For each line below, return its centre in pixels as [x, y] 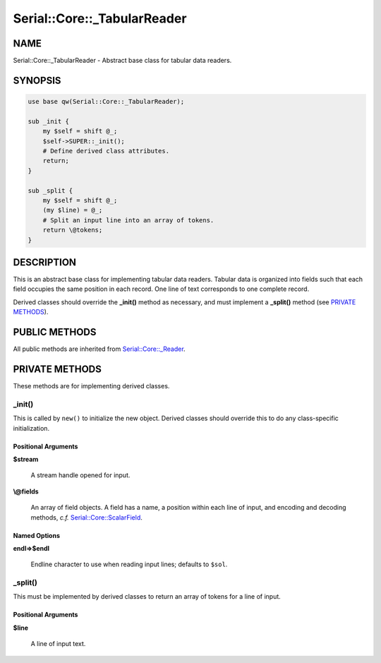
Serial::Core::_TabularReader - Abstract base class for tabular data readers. [122, 61]
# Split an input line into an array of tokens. [128, 220]
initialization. [31, 428]
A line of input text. [58, 644]
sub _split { [50, 190]
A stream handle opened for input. [80, 475]
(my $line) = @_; [73, 210]
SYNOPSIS [37, 80]
